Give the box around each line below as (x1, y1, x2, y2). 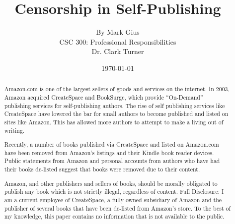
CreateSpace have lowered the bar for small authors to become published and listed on (4, 110, 229, 118)
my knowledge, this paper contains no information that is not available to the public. (4, 212, 225, 221)
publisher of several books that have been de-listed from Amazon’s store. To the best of (4, 204, 231, 212)
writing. (4, 126, 25, 134)
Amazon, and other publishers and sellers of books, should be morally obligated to (4, 179, 218, 187)
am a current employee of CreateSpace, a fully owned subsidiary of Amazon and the (4, 195, 222, 204)
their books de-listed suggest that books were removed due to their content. (4, 165, 200, 173)
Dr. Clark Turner (91, 46, 144, 56)
